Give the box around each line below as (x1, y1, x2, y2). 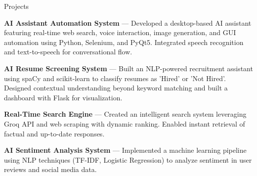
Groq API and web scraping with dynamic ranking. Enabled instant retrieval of (4, 118, 245, 129)
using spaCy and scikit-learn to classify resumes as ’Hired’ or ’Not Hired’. (4, 73, 226, 83)
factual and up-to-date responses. (4, 128, 105, 138)
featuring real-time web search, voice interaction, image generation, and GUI (4, 27, 236, 38)
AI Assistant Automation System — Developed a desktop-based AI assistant (4, 17, 252, 28)
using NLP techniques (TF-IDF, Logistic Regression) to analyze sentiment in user (4, 154, 252, 165)
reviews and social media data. (4, 164, 97, 175)
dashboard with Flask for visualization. (4, 92, 123, 102)
